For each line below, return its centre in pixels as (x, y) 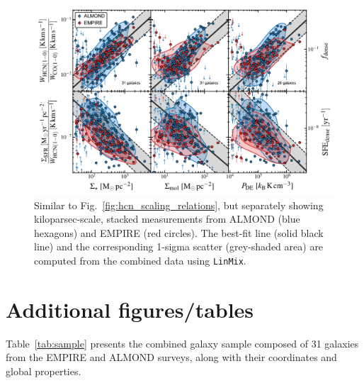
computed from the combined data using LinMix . (140, 261)
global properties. (44, 371)
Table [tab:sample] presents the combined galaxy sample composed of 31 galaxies (182, 343)
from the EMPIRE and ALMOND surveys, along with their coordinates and (171, 357)
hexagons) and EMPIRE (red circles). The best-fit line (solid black (179, 232)
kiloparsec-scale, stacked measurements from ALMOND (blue (167, 219)
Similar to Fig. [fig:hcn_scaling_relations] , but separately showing (179, 205)
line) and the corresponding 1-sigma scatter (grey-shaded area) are (179, 246)
